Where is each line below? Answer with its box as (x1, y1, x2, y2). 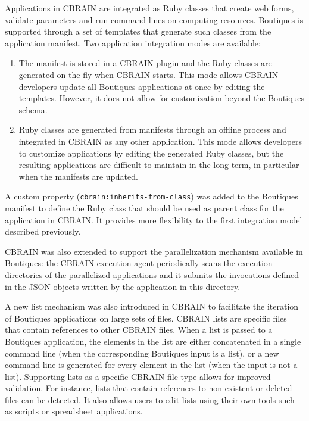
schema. (18, 103, 48, 116)
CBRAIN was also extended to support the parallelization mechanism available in (5, 245, 303, 257)
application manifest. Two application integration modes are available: (5, 36, 261, 49)
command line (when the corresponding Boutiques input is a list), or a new (5, 347, 279, 359)
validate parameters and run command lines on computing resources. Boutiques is (5, 13, 304, 26)
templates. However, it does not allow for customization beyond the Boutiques (18, 92, 305, 104)
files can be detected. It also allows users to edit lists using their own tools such (5, 393, 295, 406)
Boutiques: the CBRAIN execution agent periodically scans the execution (5, 257, 273, 269)
